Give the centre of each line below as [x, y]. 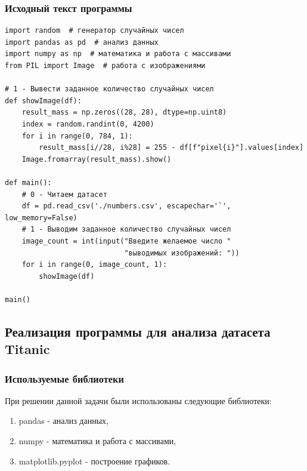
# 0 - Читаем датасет [64, 194]
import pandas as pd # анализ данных [82, 42]
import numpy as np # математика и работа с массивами [118, 54]
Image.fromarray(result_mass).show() [97, 159]
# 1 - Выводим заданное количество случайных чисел [126, 230]
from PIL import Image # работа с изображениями [105, 66]
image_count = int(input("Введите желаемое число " [126, 241]
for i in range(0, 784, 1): [77, 136]
